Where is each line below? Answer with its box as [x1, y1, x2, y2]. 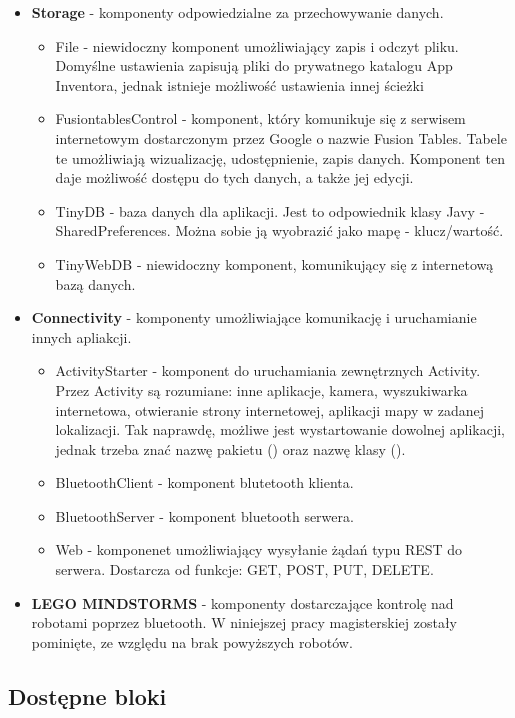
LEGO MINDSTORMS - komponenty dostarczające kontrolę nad [31, 592, 454, 613]
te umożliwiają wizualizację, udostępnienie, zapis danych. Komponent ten [55, 147, 505, 168]
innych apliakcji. [31, 326, 132, 347]
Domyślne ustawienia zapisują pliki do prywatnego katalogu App [55, 55, 453, 76]
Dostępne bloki [8, 680, 167, 711]
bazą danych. [55, 273, 136, 294]
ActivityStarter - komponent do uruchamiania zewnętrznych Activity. [55, 360, 481, 381]
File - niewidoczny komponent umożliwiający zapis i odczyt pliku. [55, 35, 459, 56]
